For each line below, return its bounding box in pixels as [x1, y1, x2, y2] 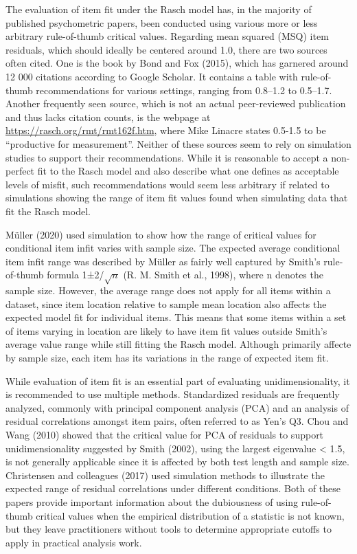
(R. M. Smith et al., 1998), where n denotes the [123, 267, 323, 282]
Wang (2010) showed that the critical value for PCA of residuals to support [5, 427, 324, 441]
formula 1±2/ [47, 267, 104, 282]
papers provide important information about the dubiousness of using [5, 494, 299, 509]
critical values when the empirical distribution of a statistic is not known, [36, 508, 345, 522]
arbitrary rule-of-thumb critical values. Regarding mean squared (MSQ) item [5, 29, 329, 43]
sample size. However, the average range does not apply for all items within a [5, 283, 331, 298]
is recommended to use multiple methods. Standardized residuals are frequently [5, 387, 340, 401]
